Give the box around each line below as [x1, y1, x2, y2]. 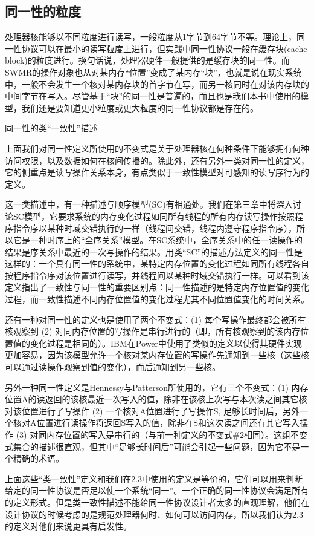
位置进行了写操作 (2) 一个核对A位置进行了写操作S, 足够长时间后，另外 [21, 404, 300, 417]
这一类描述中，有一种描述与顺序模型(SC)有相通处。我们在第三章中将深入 [5, 198, 293, 211]
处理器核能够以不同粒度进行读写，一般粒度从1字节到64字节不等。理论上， [5, 30, 296, 43]
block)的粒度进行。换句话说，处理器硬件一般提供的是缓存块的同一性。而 [5, 54, 290, 67]
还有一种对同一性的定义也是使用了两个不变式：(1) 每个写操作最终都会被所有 [5, 313, 306, 325]
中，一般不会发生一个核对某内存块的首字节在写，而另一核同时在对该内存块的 [5, 77, 309, 90]
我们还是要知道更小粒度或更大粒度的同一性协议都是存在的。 [21, 101, 258, 114]
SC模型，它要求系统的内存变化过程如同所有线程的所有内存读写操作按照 [13, 209, 295, 222]
